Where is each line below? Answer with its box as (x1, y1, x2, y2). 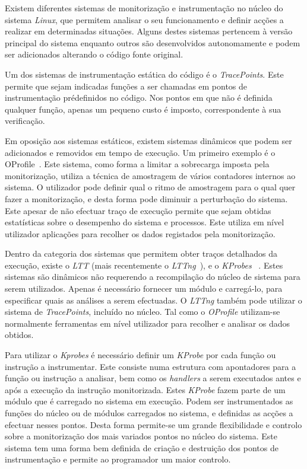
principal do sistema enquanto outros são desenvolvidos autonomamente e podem (5, 36, 300, 49)
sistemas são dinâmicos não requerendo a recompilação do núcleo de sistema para (5, 270, 300, 283)
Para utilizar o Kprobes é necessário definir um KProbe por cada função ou (5, 349, 276, 361)
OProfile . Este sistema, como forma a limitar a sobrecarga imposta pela (5, 158, 270, 170)
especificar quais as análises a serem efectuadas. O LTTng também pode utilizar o (5, 293, 302, 306)
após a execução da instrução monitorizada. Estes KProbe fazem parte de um (5, 383, 286, 395)
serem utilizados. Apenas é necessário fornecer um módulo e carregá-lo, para (5, 282, 283, 295)
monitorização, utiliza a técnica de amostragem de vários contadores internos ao (5, 169, 296, 181)
